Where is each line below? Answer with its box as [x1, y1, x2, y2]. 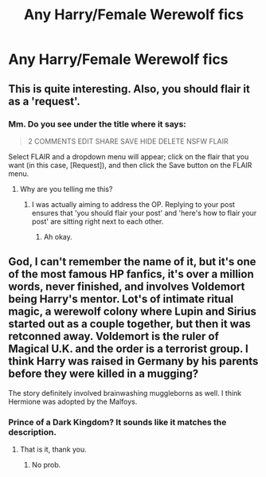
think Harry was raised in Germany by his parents [8, 354, 259, 368]
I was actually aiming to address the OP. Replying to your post [31, 199, 235, 209]
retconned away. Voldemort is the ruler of [8, 330, 219, 343]
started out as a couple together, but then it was [8, 317, 251, 331]
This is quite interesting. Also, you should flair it [8, 82, 251, 96]
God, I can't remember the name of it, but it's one [8, 255, 256, 268]
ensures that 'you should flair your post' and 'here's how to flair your [31, 208, 257, 217]
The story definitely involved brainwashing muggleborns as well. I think [8, 388, 242, 397]
